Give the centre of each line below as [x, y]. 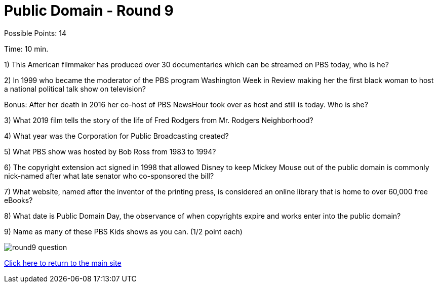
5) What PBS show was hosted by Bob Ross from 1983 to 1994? [110, 151]
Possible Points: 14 [35, 33]
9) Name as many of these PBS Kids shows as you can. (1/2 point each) [123, 231]
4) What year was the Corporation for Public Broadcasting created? [116, 136]
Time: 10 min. [26, 49]
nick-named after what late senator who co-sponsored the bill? [109, 176]
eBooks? [18, 200]
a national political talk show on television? [75, 89]
